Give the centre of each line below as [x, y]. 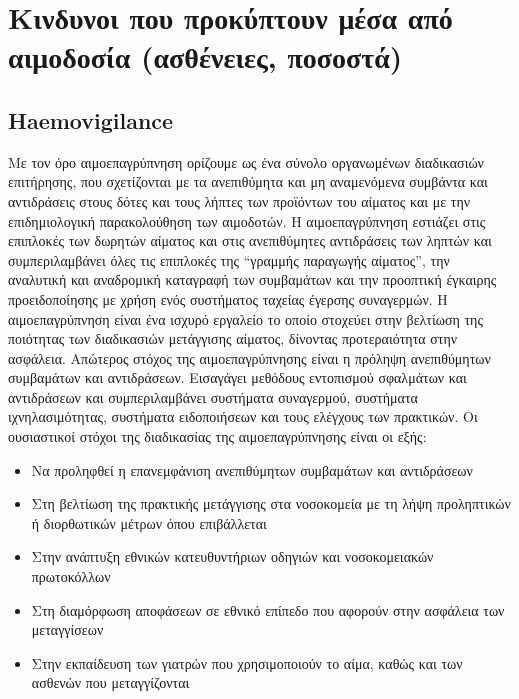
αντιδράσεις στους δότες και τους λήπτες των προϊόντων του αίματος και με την [239, 200]
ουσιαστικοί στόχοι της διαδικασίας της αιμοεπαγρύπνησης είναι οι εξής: [217, 436]
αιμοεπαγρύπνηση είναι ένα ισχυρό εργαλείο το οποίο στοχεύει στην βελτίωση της [245, 318]
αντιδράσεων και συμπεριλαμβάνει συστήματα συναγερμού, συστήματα [213, 396]
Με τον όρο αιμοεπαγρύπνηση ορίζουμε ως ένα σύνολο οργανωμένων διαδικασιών [246, 161]
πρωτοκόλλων [71, 576]
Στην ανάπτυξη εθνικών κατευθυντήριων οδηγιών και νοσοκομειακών [232, 556]
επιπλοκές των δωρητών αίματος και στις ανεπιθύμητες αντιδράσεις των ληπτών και [250, 240]
